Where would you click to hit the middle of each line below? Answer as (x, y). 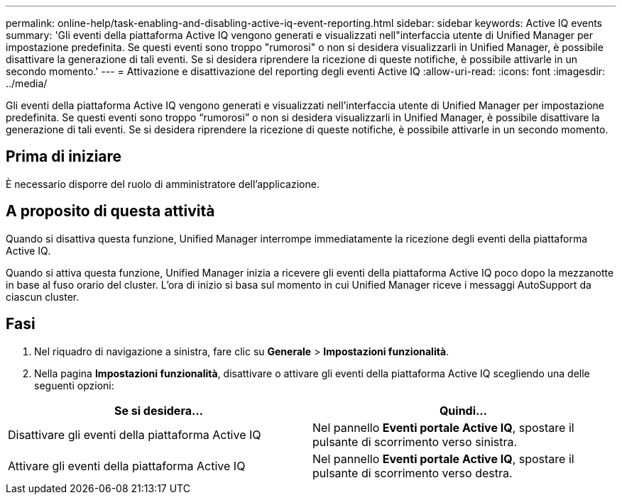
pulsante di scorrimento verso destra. (413, 473)
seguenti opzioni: (74, 385)
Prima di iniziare (64, 157)
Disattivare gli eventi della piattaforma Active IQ (135, 434)
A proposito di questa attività (110, 211)
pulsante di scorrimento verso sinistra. (415, 441)
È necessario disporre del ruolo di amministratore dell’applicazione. (163, 184)
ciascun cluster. (43, 296)
